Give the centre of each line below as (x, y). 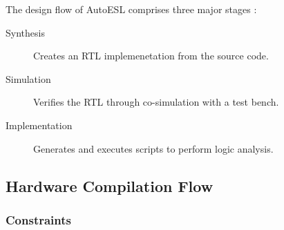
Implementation (39, 125)
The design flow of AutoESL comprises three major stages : (131, 9)
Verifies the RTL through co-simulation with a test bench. (156, 102)
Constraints (38, 219)
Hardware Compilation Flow (110, 185)
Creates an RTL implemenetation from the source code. (151, 56)
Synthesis (25, 32)
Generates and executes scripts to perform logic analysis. (153, 148)
